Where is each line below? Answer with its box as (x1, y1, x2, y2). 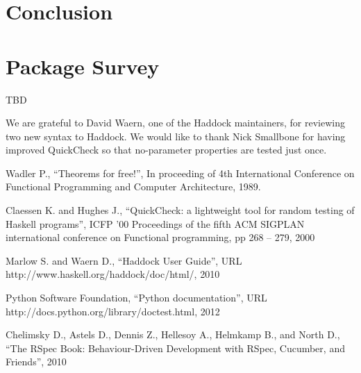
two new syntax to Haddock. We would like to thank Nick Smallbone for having (6, 129, 346, 143)
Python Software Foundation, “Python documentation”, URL (6, 290, 267, 305)
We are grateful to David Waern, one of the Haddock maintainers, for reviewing (6, 115, 345, 130)
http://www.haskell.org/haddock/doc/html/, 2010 (6, 267, 220, 281)
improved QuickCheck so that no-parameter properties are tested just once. (6, 142, 327, 157)
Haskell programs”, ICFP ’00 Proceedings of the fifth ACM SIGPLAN (6, 216, 305, 231)
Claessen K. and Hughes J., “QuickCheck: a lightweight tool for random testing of (6, 203, 355, 217)
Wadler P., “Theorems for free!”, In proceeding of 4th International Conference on (6, 165, 355, 180)
